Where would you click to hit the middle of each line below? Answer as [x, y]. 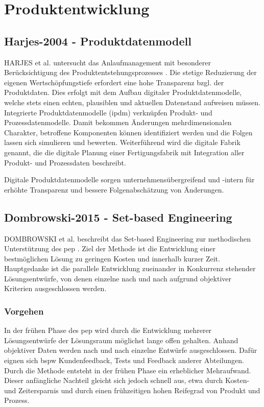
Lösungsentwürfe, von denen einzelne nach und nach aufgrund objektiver [118, 278]
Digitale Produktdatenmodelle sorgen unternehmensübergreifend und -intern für [129, 179]
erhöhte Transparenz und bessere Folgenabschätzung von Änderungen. [114, 189]
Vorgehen [24, 311]
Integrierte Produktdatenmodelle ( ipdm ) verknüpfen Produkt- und [108, 112]
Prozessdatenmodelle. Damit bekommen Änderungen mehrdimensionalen [118, 122]
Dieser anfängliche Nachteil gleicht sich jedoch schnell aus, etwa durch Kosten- [127, 380]
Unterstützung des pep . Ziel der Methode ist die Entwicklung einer [110, 248]
